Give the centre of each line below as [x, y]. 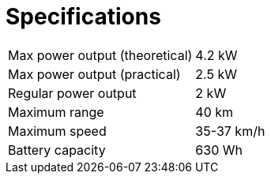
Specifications [83, 17]
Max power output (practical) [94, 74]
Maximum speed [57, 131]
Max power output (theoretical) [100, 55]
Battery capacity [57, 150]
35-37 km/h [230, 131]
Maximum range [56, 112]
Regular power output [72, 93]
